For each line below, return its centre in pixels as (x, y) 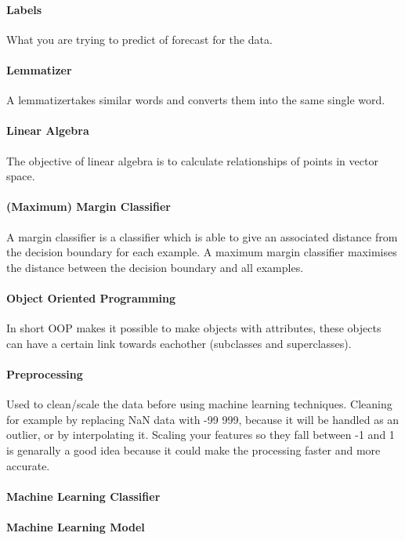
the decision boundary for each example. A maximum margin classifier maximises (202, 252)
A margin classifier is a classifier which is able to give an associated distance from (202, 236)
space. (21, 176)
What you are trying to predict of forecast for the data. (139, 39)
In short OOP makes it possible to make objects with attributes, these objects (194, 328)
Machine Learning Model (76, 526)
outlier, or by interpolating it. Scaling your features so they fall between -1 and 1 (201, 435)
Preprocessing (45, 373)
